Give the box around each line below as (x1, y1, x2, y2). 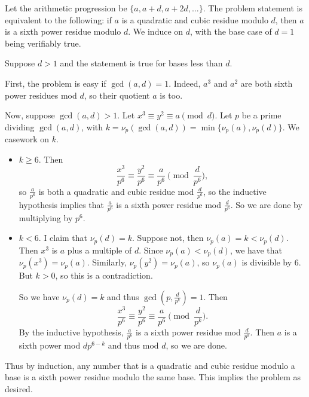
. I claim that (38, 231, 88, 244)
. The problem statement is (203, 2, 302, 14)
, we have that (230, 243, 282, 256)
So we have (19, 290, 60, 303)
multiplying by (19, 211, 73, 224)
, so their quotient (84, 88, 150, 101)
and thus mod (108, 339, 159, 352)
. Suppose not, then (132, 231, 204, 244)
